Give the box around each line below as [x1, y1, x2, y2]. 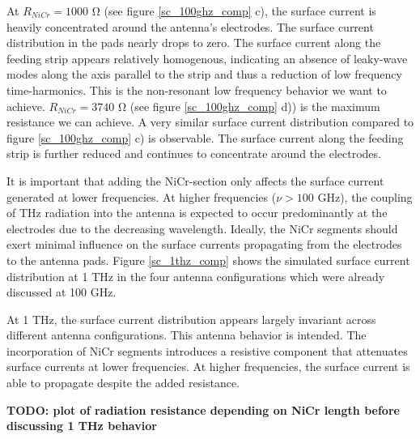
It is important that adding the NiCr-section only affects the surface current [6, 172, 384, 189]
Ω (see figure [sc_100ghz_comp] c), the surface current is [91, 2, 376, 19]
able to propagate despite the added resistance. [6, 374, 240, 391]
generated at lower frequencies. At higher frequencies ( [6, 188, 277, 205]
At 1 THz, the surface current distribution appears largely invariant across [6, 310, 376, 327]
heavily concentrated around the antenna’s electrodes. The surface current [6, 18, 374, 35]
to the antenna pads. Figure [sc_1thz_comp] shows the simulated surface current [6, 251, 410, 268]
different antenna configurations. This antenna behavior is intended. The [6, 326, 367, 343]
